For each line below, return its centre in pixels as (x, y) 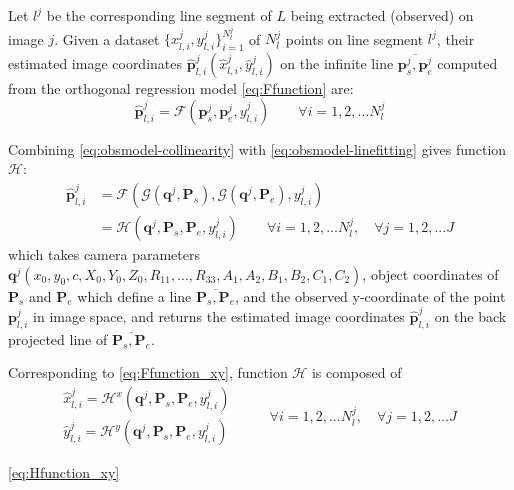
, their (455, 38)
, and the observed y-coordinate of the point (370, 295)
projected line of (58, 338)
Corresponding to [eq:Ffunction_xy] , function (148, 372)
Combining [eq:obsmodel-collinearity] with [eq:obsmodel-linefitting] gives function (257, 148)
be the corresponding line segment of (159, 15)
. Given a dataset (107, 38)
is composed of (356, 372)
